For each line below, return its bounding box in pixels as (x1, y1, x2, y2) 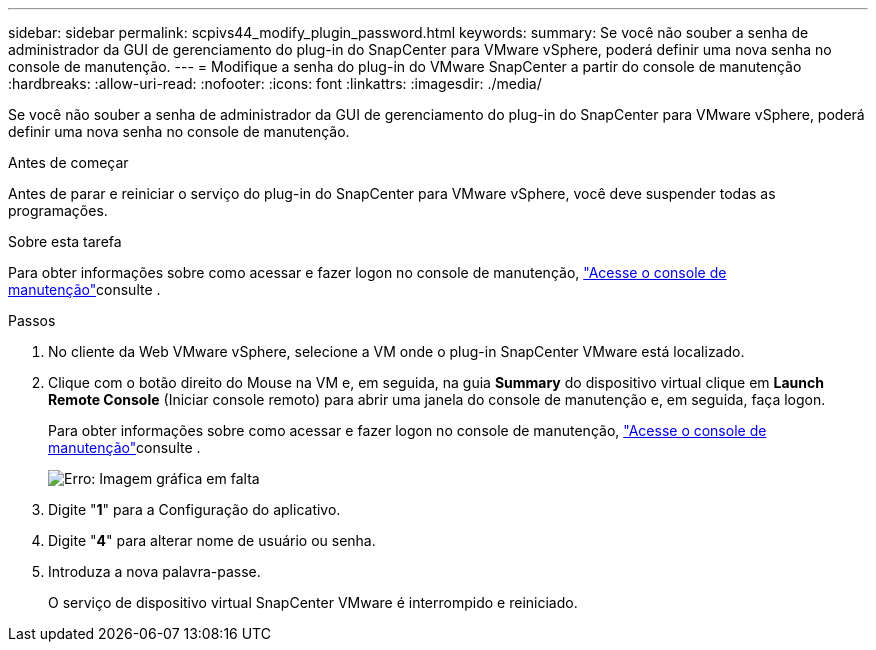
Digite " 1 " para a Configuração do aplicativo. (48, 501, 341, 518)
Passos (8, 312, 56, 329)
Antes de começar (8, 154, 129, 171)
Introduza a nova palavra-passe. (48, 563, 261, 580)
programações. (8, 202, 108, 219)
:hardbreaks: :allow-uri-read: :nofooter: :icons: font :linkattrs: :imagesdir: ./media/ (8, 75, 542, 92)
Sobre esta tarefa (8, 233, 122, 250)
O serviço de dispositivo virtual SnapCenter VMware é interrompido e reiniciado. (48, 594, 578, 611)
